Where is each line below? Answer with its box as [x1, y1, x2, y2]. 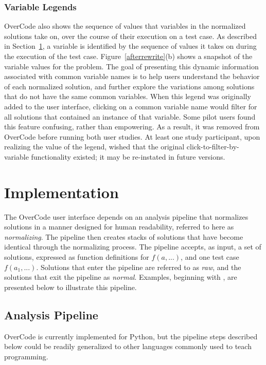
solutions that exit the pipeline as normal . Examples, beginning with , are [4, 272, 237, 282]
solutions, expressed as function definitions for [4, 252, 149, 262]
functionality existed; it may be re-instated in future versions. [31, 151, 225, 162]
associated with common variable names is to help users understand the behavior [4, 71, 260, 82]
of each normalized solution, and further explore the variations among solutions [4, 81, 255, 91]
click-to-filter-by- [186, 141, 239, 152]
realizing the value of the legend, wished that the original [4, 141, 185, 152]
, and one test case [181, 252, 239, 262]
